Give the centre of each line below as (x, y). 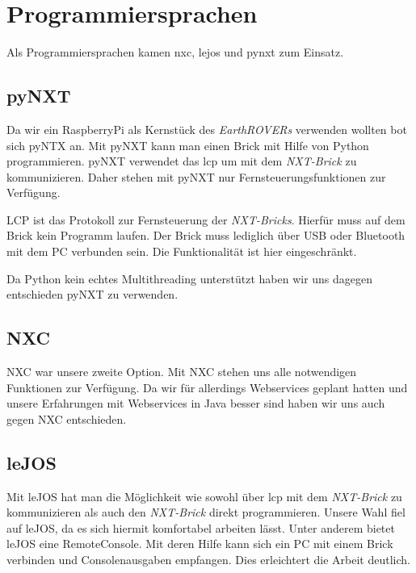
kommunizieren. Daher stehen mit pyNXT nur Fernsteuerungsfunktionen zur (196, 176)
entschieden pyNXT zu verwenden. (92, 294)
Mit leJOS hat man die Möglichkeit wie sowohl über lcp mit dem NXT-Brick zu (204, 496)
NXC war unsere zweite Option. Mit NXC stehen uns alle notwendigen (182, 372)
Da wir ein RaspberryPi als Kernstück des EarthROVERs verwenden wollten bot (207, 129)
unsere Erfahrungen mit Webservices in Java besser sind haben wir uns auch (196, 403)
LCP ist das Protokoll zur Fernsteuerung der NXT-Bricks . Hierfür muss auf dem (206, 219)
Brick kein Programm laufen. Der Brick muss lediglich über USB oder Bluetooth (206, 235)
